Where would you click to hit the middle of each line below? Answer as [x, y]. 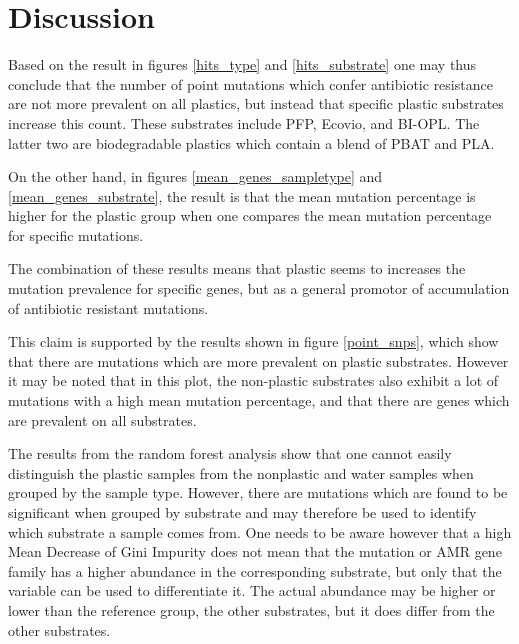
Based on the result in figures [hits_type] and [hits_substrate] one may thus [242, 64]
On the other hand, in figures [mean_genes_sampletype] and [195, 176]
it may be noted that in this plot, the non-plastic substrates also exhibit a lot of [253, 380]
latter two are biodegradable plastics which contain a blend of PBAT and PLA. [251, 142]
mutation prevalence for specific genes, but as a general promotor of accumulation [259, 288]
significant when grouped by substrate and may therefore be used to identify [242, 512]
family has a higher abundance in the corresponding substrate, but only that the [255, 570]
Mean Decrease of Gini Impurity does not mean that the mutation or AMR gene [255, 551]
